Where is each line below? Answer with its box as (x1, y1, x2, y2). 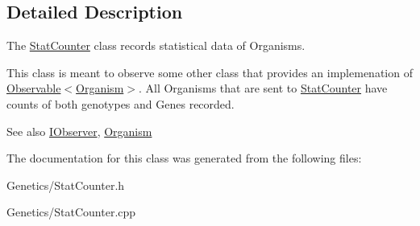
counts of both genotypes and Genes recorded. (6, 95, 235, 112)
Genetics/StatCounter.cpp (6, 203, 136, 220)
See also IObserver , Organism (6, 122, 152, 139)
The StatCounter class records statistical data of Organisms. (6, 37, 306, 54)
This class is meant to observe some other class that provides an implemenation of (6, 64, 413, 80)
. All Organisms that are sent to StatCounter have (138, 80, 388, 97)
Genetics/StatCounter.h (6, 176, 125, 193)
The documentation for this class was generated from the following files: (6, 150, 362, 166)
